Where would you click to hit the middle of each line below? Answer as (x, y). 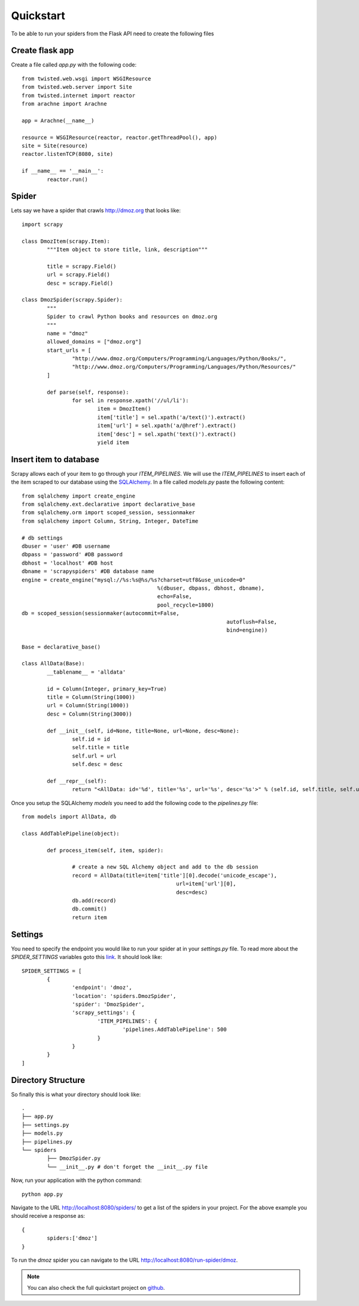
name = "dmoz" (68, 333)
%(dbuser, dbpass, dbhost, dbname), (211, 588)
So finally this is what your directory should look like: (76, 1094)
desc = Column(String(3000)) (90, 714)
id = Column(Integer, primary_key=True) (107, 689)
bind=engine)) (247, 630)
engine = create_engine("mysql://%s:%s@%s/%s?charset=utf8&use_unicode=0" (134, 580)
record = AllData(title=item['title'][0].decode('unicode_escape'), (175, 875)
